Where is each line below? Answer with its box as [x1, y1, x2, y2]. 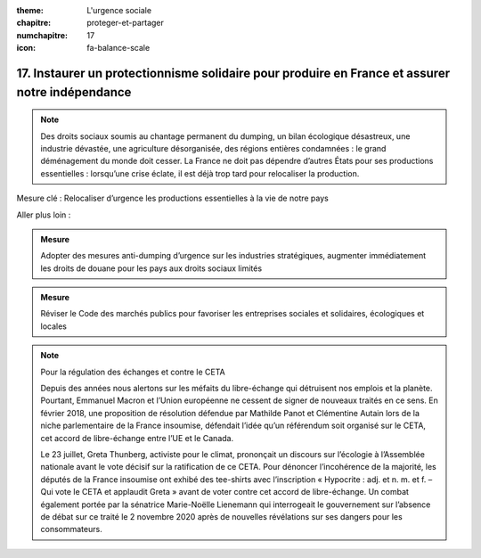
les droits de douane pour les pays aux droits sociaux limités [40, 263, 263, 274]
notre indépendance [16, 85, 132, 100]
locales [40, 321, 67, 332]
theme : [16, 5, 45, 15]
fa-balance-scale [86, 43, 151, 53]
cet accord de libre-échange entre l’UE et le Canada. [40, 432, 234, 443]
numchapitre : [16, 29, 69, 40]
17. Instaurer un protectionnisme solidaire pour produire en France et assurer [16, 65, 450, 80]
